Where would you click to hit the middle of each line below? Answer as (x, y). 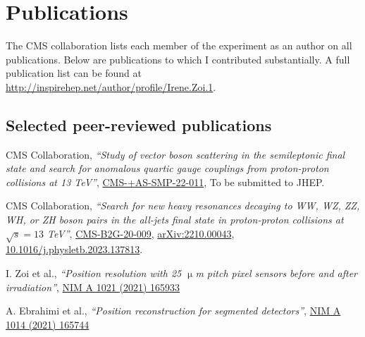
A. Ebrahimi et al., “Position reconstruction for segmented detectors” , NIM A (173, 311)
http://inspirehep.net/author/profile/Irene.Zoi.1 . (111, 86)
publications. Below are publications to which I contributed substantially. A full (178, 59)
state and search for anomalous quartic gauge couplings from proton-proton (167, 168)
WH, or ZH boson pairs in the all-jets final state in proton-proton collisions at (175, 220)
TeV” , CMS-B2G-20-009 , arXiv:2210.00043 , (141, 233)
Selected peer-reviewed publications (139, 124)
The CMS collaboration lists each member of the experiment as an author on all (179, 45)
